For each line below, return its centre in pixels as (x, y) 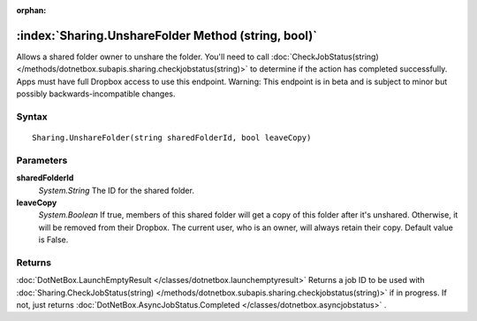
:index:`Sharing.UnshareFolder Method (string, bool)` (167, 35)
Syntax (32, 117)
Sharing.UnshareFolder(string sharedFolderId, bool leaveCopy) (172, 138)
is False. (53, 240)
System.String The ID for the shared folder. (116, 190)
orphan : (31, 10)
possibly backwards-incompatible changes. (96, 94)
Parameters (42, 160)
